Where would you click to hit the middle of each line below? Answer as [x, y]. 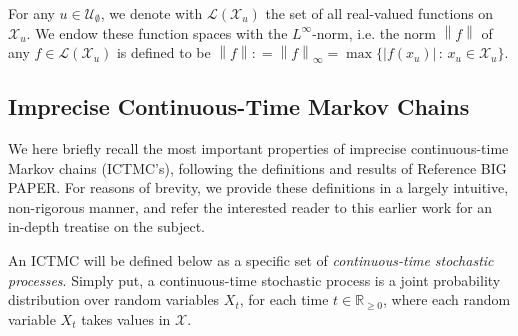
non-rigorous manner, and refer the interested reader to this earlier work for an [250, 206]
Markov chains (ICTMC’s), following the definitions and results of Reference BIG [257, 167]
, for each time [284, 299]
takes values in [126, 318]
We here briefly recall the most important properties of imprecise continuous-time [258, 147]
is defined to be [163, 52]
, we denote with [151, 13]
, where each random [447, 299]
